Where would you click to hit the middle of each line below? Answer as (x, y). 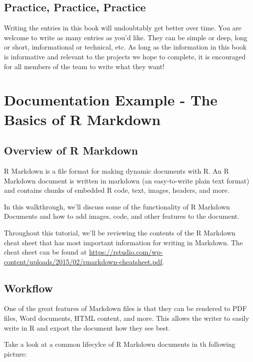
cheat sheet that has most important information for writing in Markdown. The (124, 242)
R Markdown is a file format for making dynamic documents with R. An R (116, 170)
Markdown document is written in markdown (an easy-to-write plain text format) (127, 180)
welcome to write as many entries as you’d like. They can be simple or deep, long (126, 37)
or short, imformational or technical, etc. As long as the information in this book (125, 47)
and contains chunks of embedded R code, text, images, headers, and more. (117, 190)
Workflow (29, 288)
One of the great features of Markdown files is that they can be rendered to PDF (126, 308)
